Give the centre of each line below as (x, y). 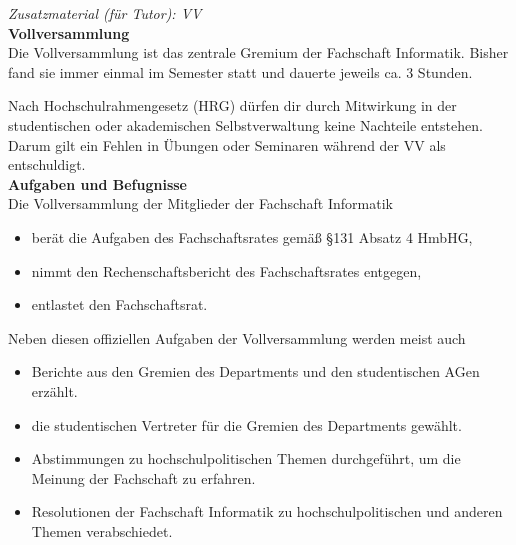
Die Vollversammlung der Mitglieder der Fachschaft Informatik (200, 203)
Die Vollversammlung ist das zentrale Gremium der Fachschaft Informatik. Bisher (258, 52)
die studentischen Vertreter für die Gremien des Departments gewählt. (246, 424)
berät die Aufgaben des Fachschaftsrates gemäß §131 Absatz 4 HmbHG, (252, 236)
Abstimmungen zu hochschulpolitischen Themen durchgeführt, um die (246, 458)
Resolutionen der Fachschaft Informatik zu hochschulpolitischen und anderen (267, 511)
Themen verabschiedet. (102, 530)
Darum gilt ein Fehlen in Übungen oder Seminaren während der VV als (227, 144)
